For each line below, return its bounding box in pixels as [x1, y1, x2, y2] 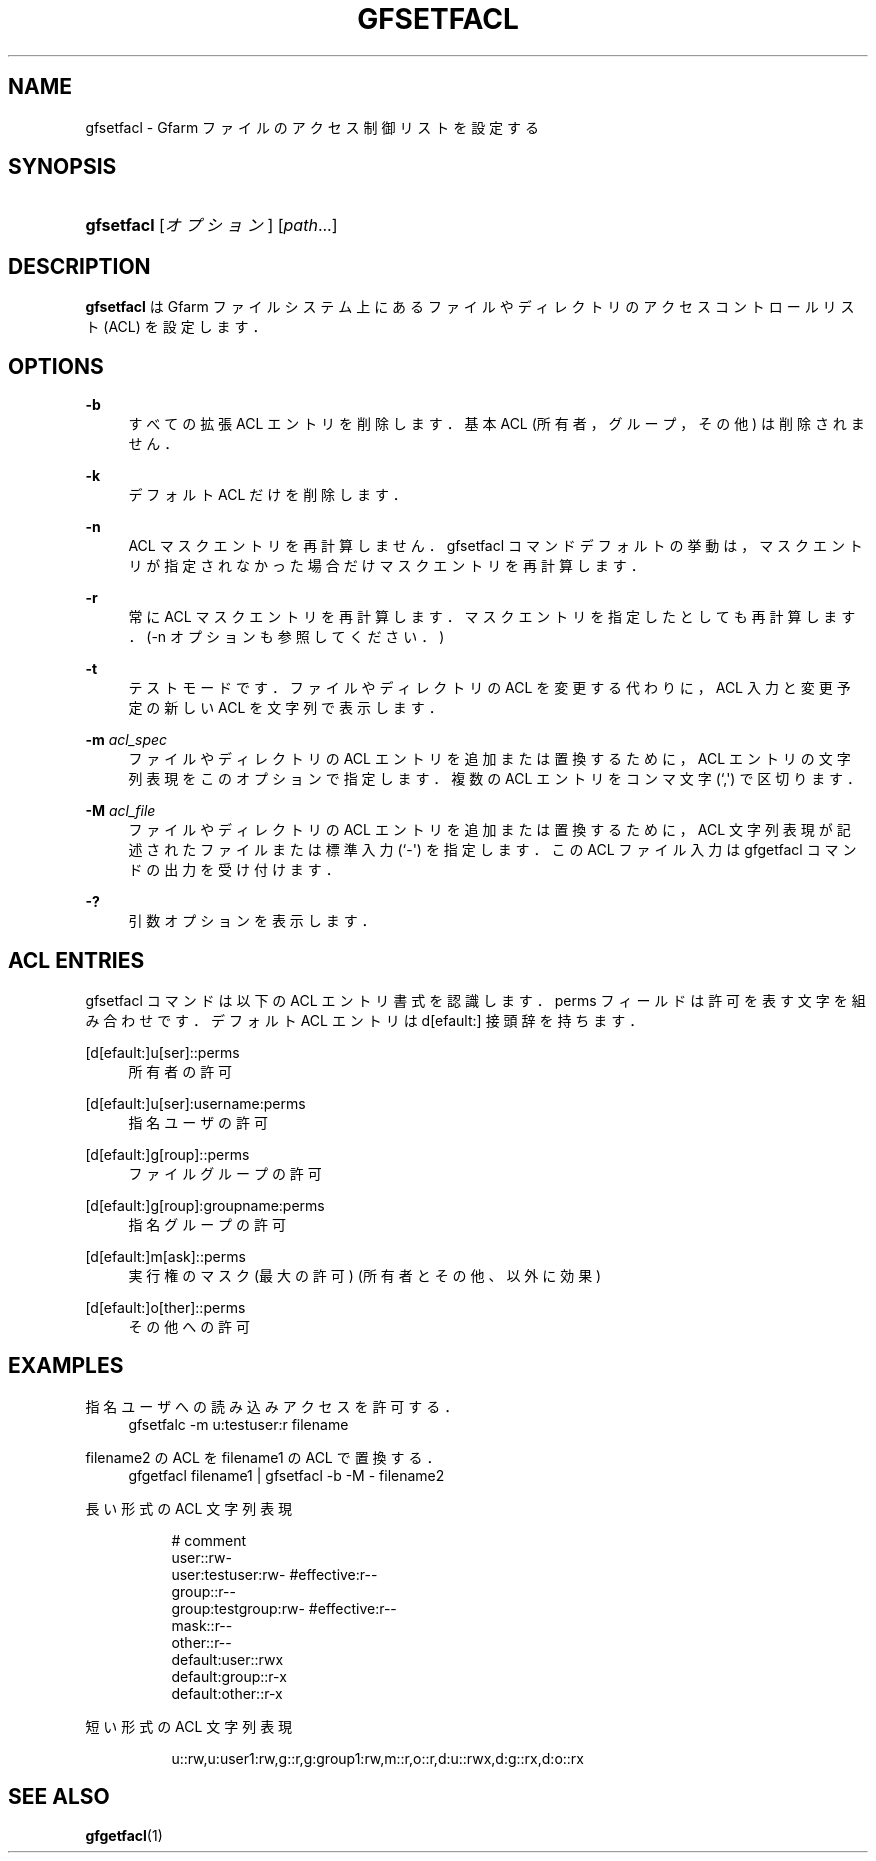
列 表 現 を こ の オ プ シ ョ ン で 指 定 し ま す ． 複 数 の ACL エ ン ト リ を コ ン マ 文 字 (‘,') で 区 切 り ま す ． [128, 770, 862, 788]
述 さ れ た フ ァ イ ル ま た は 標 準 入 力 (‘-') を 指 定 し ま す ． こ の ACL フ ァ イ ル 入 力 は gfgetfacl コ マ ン [128, 841, 857, 859]
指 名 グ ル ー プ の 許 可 [128, 1215, 286, 1233]
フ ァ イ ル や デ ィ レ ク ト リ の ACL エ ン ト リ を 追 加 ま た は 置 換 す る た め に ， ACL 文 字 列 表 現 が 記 [128, 821, 851, 839]
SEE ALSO [8, 1784, 110, 1810]
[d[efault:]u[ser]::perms [85, 1043, 240, 1061]
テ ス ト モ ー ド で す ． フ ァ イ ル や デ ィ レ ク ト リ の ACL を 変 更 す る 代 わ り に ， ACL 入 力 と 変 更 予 [128, 679, 851, 697]
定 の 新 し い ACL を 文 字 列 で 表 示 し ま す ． [128, 699, 443, 717]
